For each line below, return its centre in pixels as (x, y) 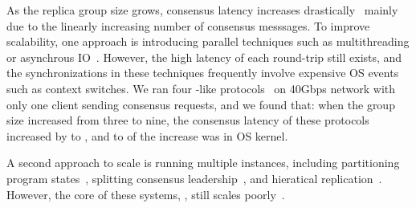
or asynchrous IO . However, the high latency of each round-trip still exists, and (204, 57)
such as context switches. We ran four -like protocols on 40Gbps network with (201, 88)
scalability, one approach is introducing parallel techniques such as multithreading (208, 41)
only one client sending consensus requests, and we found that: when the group (201, 104)
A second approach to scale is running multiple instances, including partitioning (203, 163)
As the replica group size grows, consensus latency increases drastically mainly (202, 10)
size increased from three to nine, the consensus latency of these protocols (188, 120)
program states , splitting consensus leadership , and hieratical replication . (194, 178)
